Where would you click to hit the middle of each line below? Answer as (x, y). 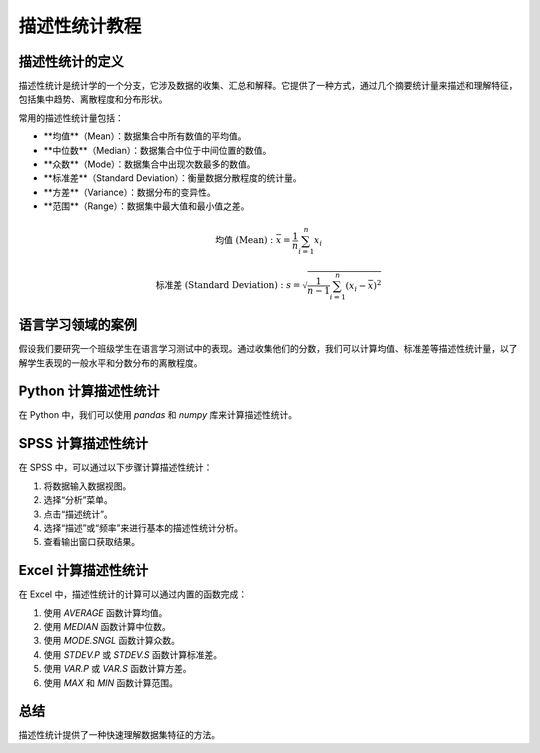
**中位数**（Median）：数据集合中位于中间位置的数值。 (157, 150)
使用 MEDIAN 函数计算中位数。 (107, 626)
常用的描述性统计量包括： (71, 117)
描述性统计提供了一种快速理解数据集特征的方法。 (119, 735)
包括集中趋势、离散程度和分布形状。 (93, 99)
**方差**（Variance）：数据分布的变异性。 (129, 192)
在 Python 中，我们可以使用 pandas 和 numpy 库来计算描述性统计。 (158, 415)
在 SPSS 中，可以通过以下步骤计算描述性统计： (115, 467)
